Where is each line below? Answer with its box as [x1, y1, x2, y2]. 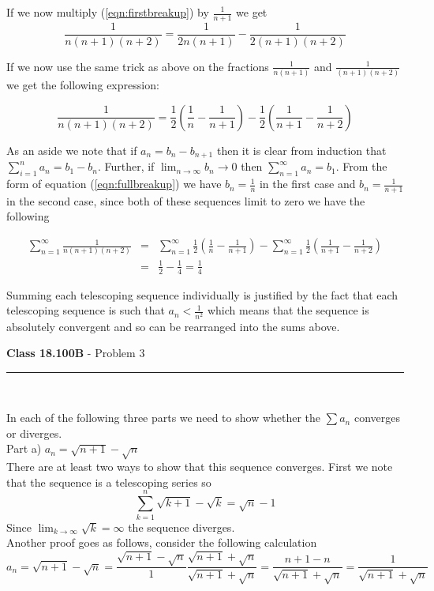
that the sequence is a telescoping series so [6, 473, 211, 490]
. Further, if [97, 158, 155, 175]
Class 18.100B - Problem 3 [6, 344, 145, 361]
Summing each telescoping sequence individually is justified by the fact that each [6, 286, 398, 303]
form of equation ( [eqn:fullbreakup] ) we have [6, 175, 222, 192]
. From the [335, 158, 387, 175]
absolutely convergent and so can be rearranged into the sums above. [6, 318, 340, 334]
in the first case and [259, 175, 356, 192]
